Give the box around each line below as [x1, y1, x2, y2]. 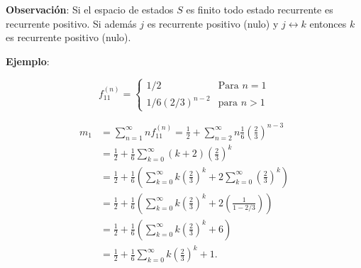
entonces [309, 16, 347, 30]
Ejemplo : [6, 53, 50, 68]
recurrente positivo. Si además [6, 16, 137, 30]
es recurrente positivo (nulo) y [147, 16, 279, 30]
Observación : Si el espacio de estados [6, 2, 174, 16]
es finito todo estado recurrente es [186, 2, 333, 16]
